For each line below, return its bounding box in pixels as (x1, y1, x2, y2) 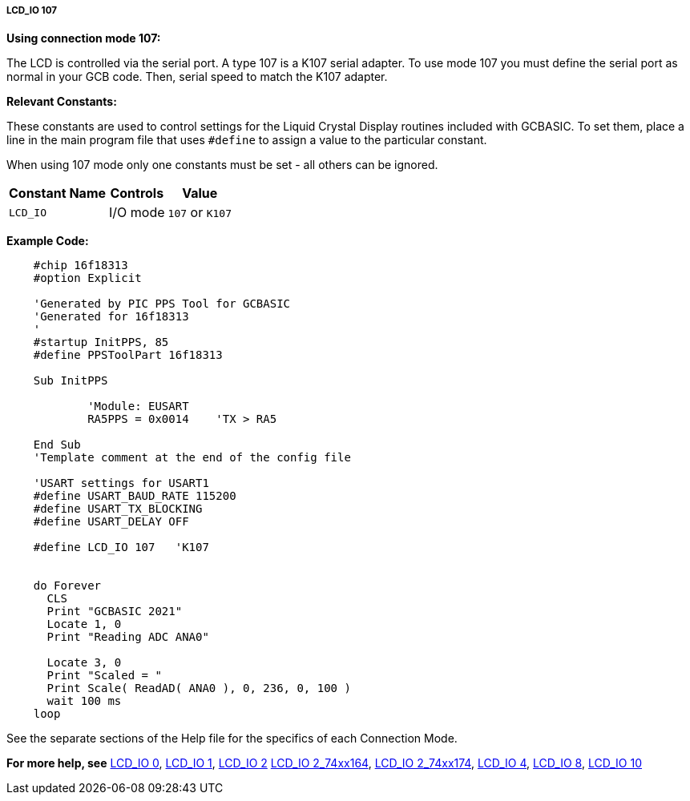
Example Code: (6, 234, 89, 248)
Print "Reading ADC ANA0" (46, 630, 209, 644)
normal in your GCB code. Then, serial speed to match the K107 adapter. (6, 70, 388, 84)
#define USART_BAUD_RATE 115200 (33, 489, 236, 503)
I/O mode (109, 204, 165, 221)
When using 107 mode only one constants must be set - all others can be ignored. (6, 158, 438, 172)
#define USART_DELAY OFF (33, 515, 189, 529)
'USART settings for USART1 (33, 477, 209, 490)
